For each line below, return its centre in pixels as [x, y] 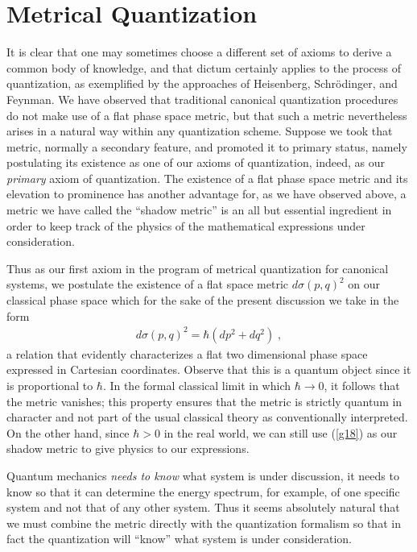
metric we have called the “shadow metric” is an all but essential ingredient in [199, 210]
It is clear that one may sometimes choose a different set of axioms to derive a [199, 52]
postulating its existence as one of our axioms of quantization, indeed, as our [196, 162]
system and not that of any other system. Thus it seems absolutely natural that [203, 507]
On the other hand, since [68, 432]
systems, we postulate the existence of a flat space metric [148, 284]
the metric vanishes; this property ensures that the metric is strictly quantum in [204, 401]
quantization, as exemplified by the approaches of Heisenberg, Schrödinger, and [202, 83]
